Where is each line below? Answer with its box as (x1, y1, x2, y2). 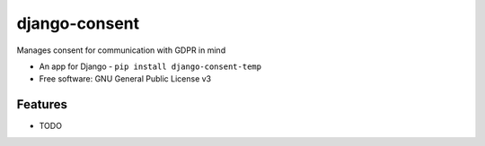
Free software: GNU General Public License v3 (39, 73, 212, 84)
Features (16, 97, 67, 112)
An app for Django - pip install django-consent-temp (39, 61, 262, 72)
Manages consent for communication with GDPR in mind (16, 45, 226, 56)
